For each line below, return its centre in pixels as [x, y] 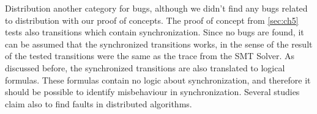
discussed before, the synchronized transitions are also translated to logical [145, 67]
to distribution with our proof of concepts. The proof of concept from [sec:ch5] [152, 20]
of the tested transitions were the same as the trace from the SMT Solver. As [150, 56]
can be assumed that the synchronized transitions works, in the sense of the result [159, 44]
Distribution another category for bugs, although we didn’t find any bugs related [156, 8]
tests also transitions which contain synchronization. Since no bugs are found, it [155, 32]
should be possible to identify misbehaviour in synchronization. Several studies [152, 92]
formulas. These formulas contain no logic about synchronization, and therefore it [158, 80]
